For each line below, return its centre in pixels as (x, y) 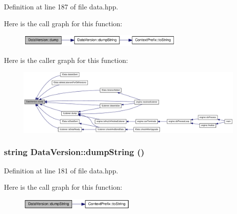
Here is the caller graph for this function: (66, 60)
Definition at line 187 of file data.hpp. (61, 6)
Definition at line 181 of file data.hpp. (61, 170)
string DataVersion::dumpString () (74, 152)
